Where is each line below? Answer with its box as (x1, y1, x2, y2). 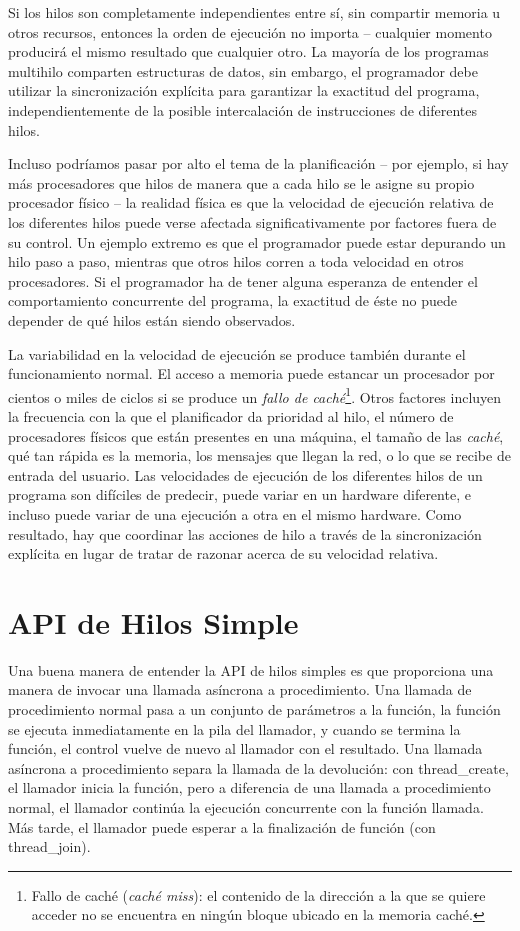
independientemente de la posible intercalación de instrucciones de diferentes (8, 99, 478, 120)
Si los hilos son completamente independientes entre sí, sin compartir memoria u (8, 2, 501, 22)
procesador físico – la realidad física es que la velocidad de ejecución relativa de (8, 192, 494, 213)
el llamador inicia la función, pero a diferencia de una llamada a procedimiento (8, 777, 491, 798)
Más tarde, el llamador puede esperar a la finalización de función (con (8, 816, 436, 837)
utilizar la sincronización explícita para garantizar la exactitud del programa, (8, 80, 480, 101)
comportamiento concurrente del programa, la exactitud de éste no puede (8, 290, 458, 311)
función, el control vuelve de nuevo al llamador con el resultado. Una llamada (8, 738, 483, 759)
